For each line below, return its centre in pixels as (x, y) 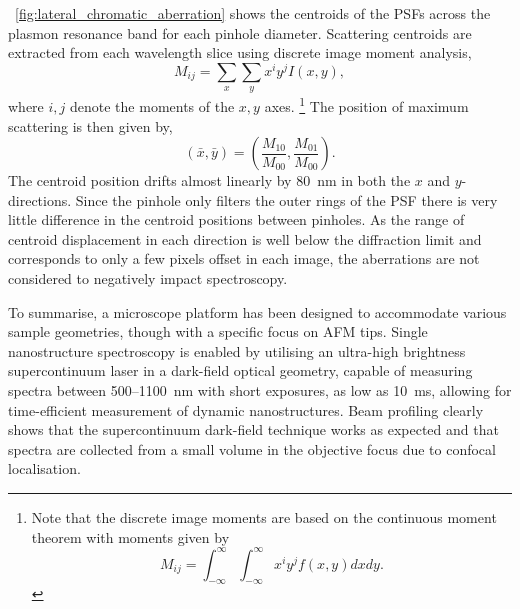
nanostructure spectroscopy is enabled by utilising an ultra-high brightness (237, 350)
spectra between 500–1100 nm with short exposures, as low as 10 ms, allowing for (260, 390)
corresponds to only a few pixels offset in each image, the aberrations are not (244, 258)
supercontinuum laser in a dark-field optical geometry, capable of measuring (240, 370)
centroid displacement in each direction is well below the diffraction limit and (245, 238)
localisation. (44, 468)
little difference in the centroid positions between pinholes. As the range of (236, 219)
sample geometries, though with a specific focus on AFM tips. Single (218, 331)
